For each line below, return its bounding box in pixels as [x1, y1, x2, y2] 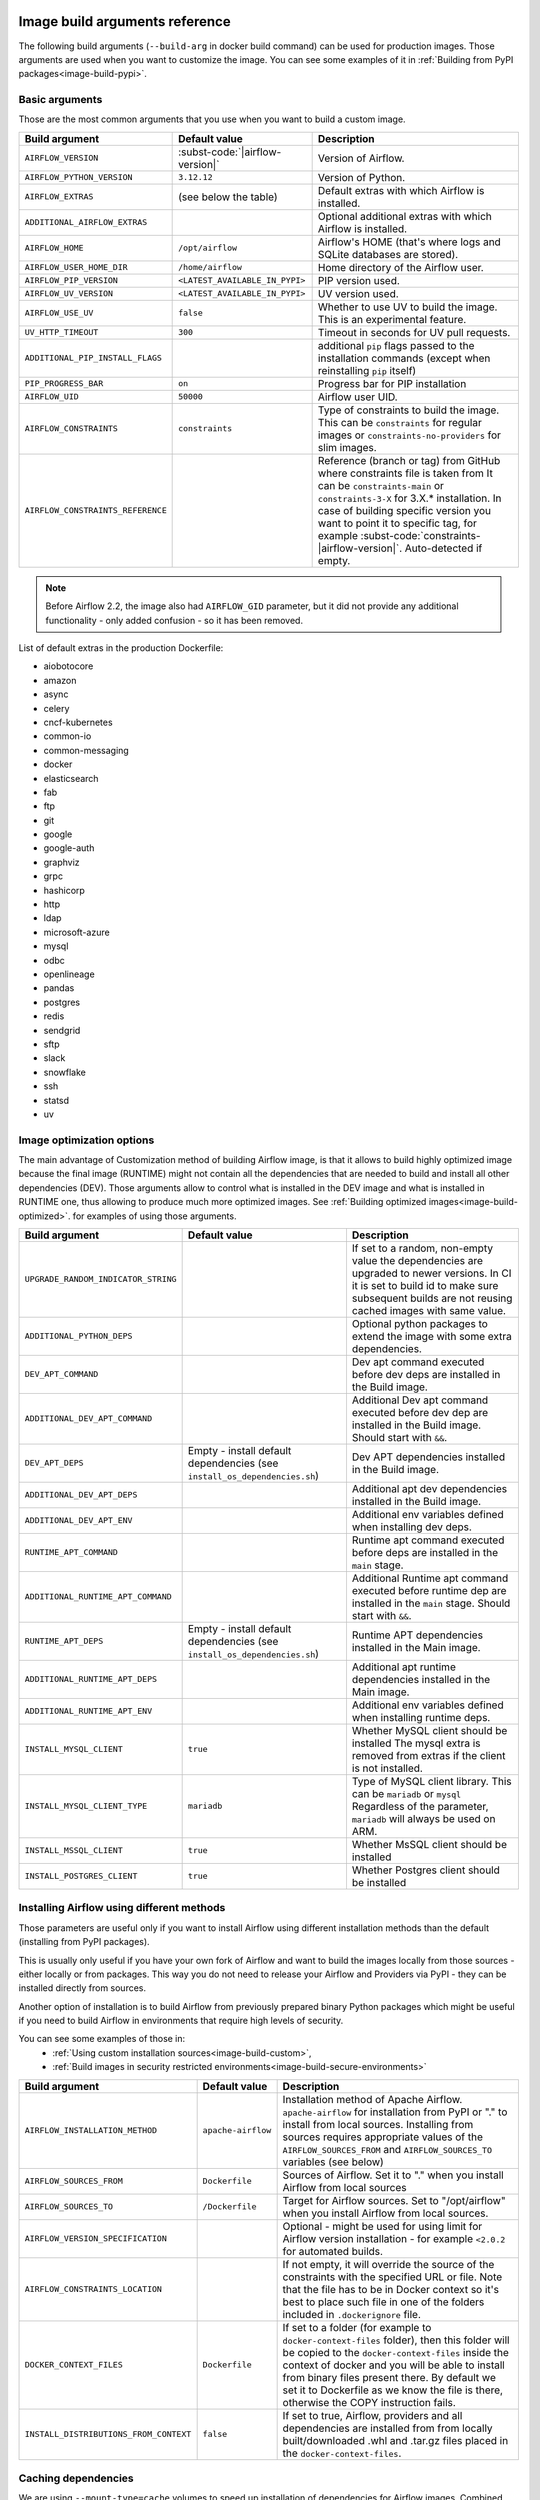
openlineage [43, 968, 95, 980]
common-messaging [43, 744, 129, 756]
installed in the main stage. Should [351, 1596, 511, 1610]
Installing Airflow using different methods [18, 1901, 226, 1915]
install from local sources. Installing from [282, 2117, 474, 2131]
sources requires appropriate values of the [282, 2130, 484, 2144]
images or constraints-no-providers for [317, 428, 502, 442]
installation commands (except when [317, 351, 491, 365]
